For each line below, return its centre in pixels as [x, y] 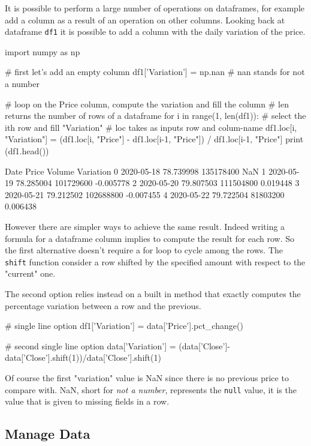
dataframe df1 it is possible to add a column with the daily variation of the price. [155, 32]
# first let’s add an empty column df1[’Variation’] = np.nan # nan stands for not [155, 72]
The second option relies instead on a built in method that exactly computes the [153, 294]
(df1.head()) [27, 151]
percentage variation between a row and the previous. [103, 305]
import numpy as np [43, 51]
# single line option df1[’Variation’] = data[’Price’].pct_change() [124, 326]
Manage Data [48, 434]
